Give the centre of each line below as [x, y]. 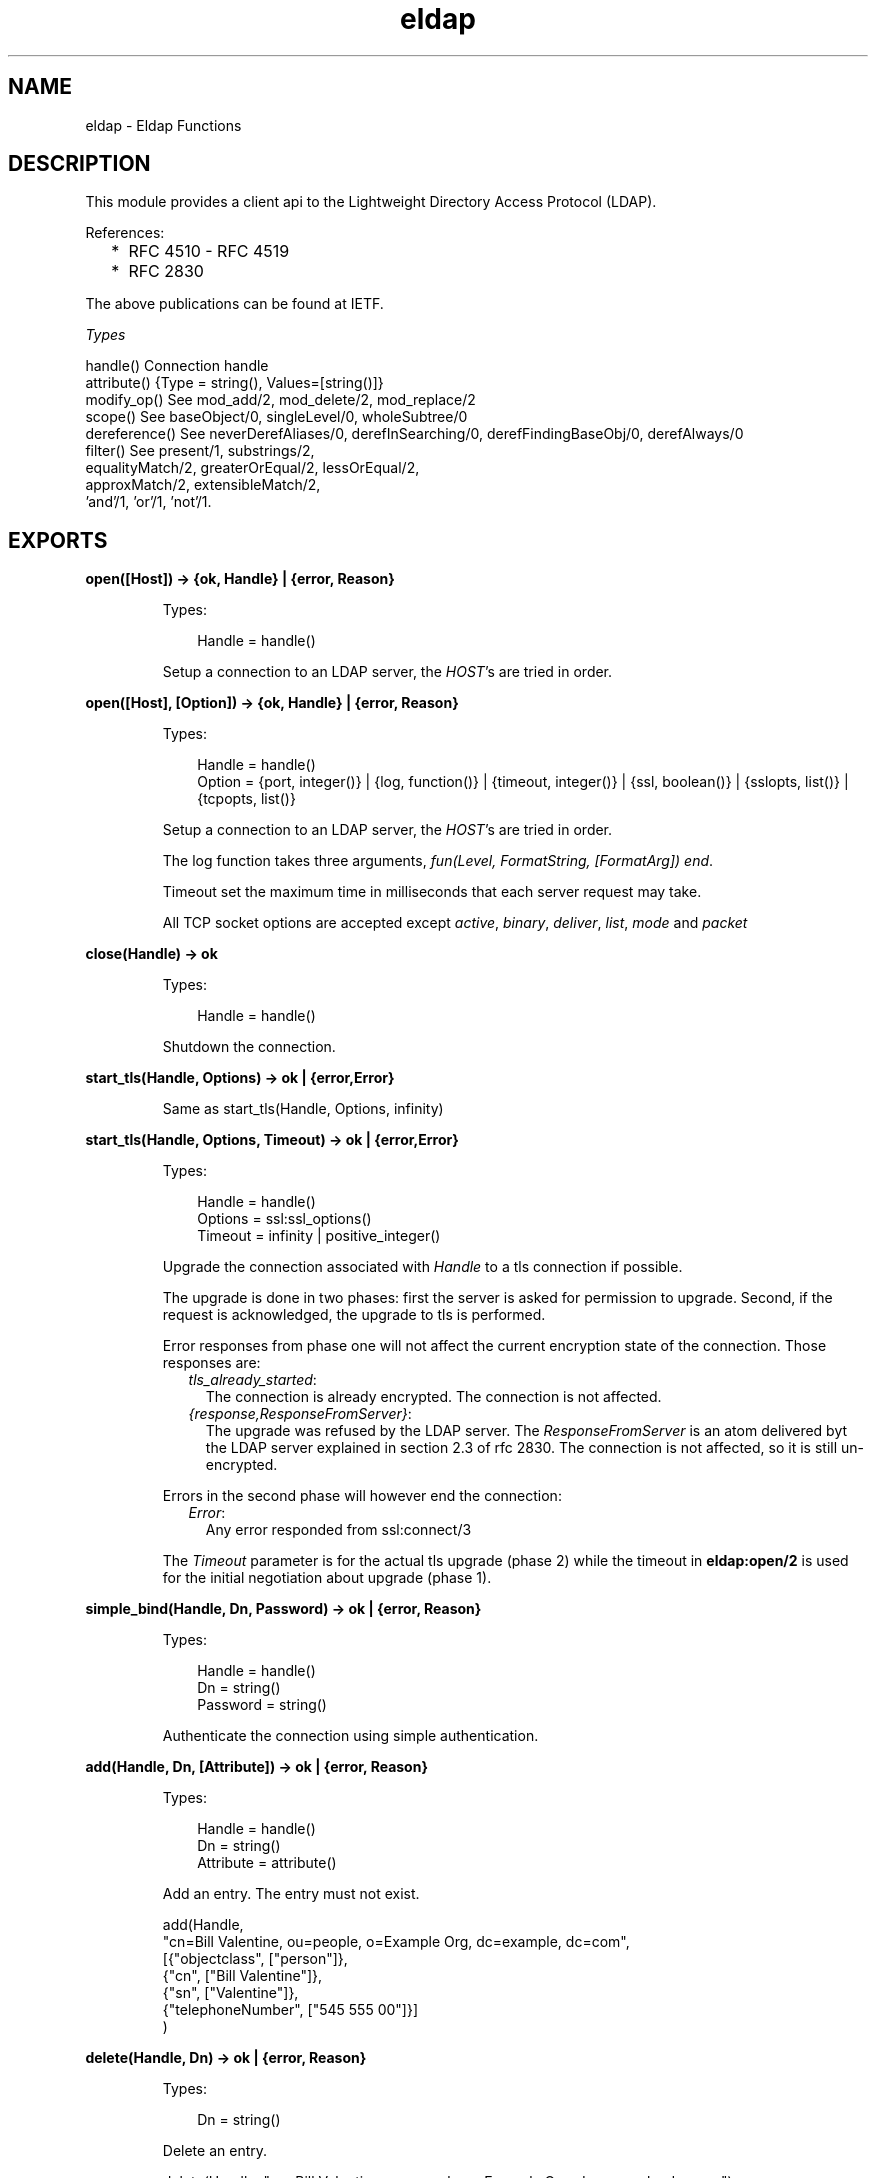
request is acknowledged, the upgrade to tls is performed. [354, 1315]
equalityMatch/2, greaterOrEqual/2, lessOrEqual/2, [252, 468]
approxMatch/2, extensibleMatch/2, [203, 485]
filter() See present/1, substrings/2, [200, 451]
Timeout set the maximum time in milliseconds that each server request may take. [432, 892]
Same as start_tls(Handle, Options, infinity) [303, 1109]
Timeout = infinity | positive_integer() [319, 1236]
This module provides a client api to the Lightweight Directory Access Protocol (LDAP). [371, 202]
